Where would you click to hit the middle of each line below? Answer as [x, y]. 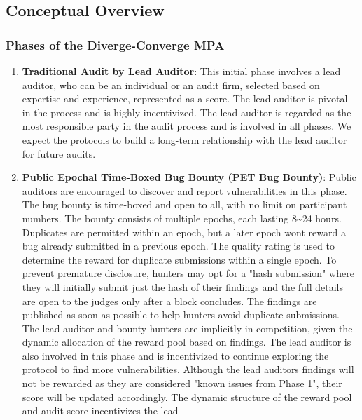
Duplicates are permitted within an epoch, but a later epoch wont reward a [184, 232]
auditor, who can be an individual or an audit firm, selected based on [171, 84]
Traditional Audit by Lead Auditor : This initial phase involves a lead [181, 71]
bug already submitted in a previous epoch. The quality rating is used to [178, 246]
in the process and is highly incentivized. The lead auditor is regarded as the [187, 112]
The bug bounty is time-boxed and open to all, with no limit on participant [185, 204]
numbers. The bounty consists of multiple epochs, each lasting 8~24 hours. [182, 218]
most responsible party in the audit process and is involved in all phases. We [187, 126]
